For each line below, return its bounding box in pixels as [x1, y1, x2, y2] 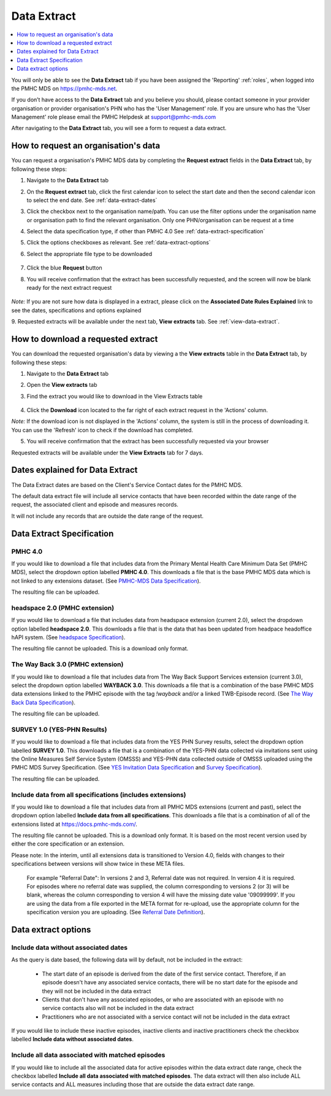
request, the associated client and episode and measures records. [11, 501, 179, 508]
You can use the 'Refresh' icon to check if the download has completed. [11, 426, 193, 433]
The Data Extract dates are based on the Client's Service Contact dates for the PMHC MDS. [11, 481, 243, 488]
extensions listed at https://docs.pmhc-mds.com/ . [11, 820, 138, 828]
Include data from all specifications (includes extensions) [11, 790, 186, 799]
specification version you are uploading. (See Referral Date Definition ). [26, 909, 205, 916]
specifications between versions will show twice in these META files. [11, 860, 185, 868]
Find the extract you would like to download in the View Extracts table [26, 392, 203, 400]
